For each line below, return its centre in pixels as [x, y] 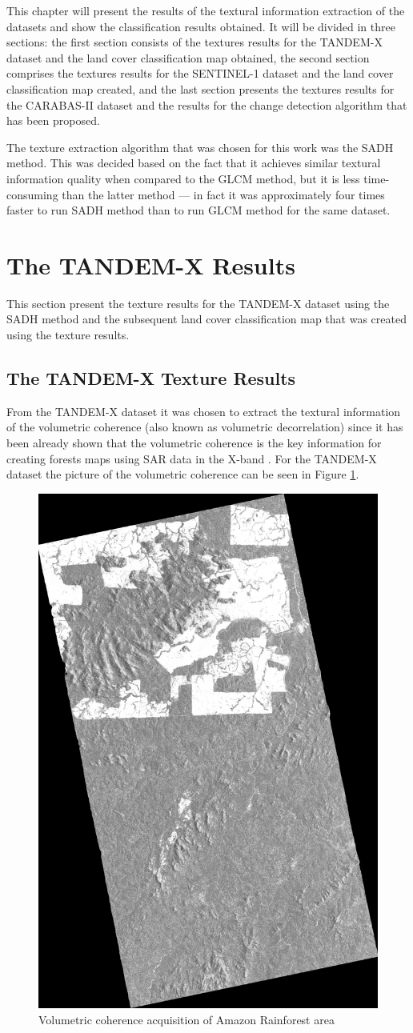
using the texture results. [68, 335]
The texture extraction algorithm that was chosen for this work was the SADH [200, 147]
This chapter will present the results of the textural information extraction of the [206, 10]
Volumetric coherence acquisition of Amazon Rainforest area [186, 1019]
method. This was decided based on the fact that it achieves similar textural [194, 163]
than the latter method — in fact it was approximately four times [223, 194]
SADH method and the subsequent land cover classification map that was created [206, 319]
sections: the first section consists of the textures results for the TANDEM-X [194, 42]
